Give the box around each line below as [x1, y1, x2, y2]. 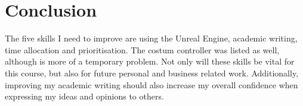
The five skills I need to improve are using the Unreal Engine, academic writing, [5, 32, 298, 44]
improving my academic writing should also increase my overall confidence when [5, 78, 298, 91]
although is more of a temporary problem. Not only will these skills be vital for [5, 55, 295, 68]
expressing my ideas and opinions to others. [5, 90, 164, 102]
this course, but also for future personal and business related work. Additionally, [5, 66, 298, 79]
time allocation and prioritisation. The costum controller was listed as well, [5, 43, 280, 56]
